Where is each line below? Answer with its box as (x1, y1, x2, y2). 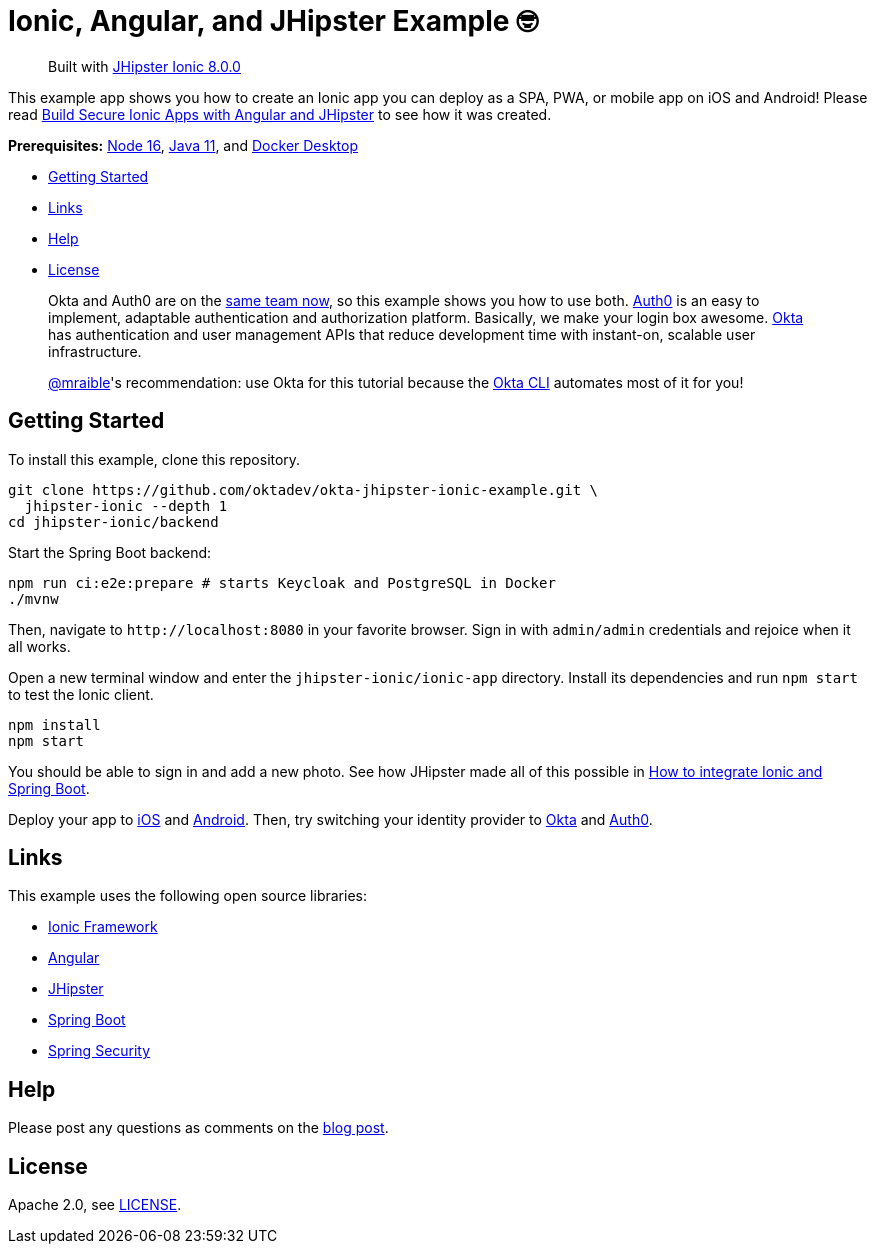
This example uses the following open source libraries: (8, 887, 367, 905)
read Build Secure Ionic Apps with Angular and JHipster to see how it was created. (8, 105, 552, 123)
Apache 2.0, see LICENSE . (8, 1196, 182, 1214)
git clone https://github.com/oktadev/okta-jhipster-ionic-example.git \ (8, 481, 599, 498)
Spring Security (48, 1042, 151, 1060)
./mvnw (8, 590, 59, 607)
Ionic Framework (48, 918, 158, 936)
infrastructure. (48, 342, 142, 360)
